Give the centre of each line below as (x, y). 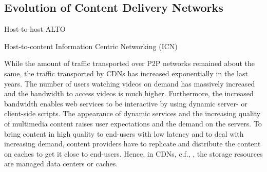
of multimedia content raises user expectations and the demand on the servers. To (133, 123)
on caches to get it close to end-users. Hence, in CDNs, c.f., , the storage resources (133, 153)
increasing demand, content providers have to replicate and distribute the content (132, 144)
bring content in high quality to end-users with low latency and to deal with (124, 133)
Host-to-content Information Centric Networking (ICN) (91, 46)
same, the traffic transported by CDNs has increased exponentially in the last (126, 73)
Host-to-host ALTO (35, 29)
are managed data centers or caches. (61, 164)
